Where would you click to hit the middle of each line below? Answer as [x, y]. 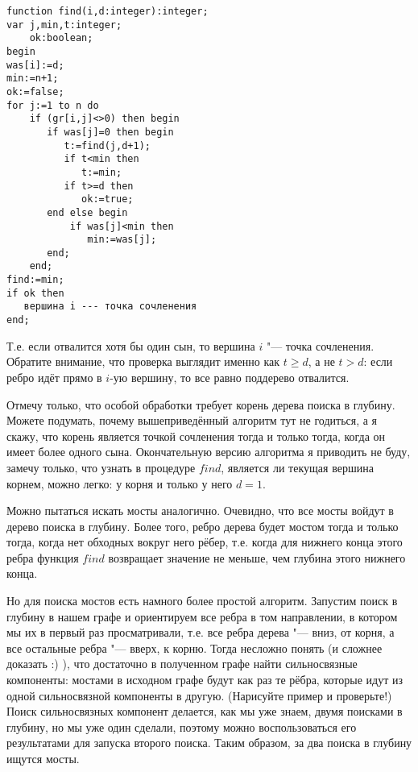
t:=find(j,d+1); [107, 145]
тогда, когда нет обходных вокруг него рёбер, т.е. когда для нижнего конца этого [205, 542]
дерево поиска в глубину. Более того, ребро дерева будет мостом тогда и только [203, 526]
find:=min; [35, 280]
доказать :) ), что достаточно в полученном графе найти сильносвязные [182, 664]
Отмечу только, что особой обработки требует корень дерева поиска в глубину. [201, 404]
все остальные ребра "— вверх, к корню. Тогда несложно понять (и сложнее [195, 647]
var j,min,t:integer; [64, 25]
